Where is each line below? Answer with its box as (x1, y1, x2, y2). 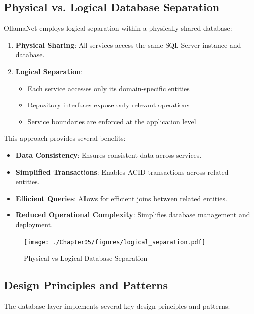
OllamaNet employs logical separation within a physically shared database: (4, 23, 232, 33)
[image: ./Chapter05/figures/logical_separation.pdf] (24, 238, 206, 246)
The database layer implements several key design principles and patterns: (4, 300, 230, 311)
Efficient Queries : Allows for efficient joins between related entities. (15, 193, 227, 203)
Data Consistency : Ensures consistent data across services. (15, 149, 202, 160)
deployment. (15, 219, 53, 229)
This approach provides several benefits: (4, 133, 126, 143)
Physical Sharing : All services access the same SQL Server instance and (15, 39, 241, 50)
